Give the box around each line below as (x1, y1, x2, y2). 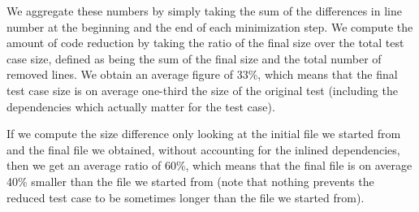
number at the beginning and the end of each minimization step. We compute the (6, 18, 413, 35)
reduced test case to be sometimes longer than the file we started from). (6, 188, 365, 206)
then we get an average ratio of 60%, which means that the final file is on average (6, 157, 413, 174)
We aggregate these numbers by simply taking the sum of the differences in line (6, 2, 402, 19)
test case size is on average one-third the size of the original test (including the (6, 81, 398, 98)
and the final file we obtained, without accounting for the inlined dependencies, (6, 141, 400, 158)
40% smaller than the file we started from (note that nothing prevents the (6, 172, 374, 189)
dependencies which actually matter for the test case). (6, 97, 275, 115)
